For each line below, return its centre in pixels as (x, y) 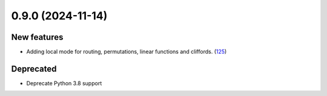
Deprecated (34, 69)
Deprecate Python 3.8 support (64, 83)
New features (37, 37)
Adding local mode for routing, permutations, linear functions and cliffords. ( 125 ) (127, 52)
